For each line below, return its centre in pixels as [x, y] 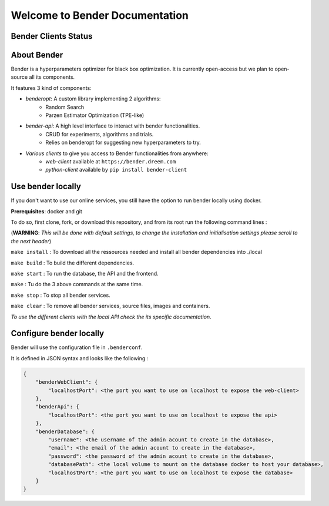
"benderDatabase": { [65, 431]
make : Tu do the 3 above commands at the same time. [77, 284]
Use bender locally [46, 187]
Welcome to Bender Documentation [100, 15]
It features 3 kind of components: [51, 88]
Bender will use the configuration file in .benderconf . [77, 347]
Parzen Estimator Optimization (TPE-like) [95, 115]
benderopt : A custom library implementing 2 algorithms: [93, 99]
